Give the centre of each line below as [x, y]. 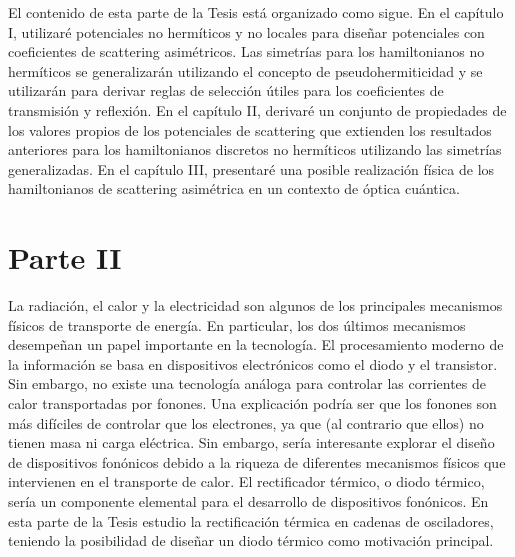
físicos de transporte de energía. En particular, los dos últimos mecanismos [237, 324]
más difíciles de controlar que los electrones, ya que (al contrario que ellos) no [246, 422]
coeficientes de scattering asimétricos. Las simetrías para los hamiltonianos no [246, 51]
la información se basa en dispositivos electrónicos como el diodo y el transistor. [253, 363]
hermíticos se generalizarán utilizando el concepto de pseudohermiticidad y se [245, 70]
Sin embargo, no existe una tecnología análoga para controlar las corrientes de [247, 383]
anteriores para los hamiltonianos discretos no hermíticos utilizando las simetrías [255, 149]
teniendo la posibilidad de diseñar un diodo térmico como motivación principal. [251, 540]
